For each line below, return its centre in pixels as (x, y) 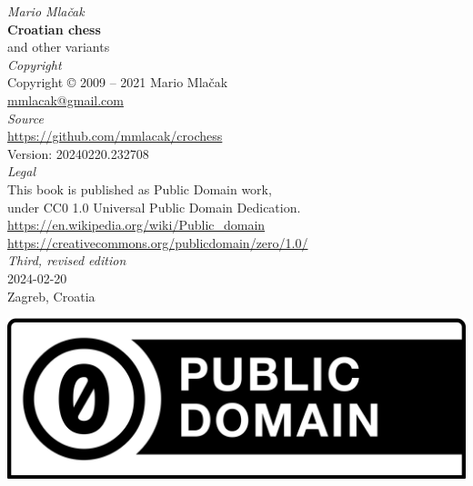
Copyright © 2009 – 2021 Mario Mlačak (118, 82)
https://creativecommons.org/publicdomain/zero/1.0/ (158, 242)
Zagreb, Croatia (51, 296)
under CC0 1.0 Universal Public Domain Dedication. (154, 207)
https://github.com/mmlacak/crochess (115, 136)
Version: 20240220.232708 (78, 153)
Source (25, 118)
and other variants (59, 47)
